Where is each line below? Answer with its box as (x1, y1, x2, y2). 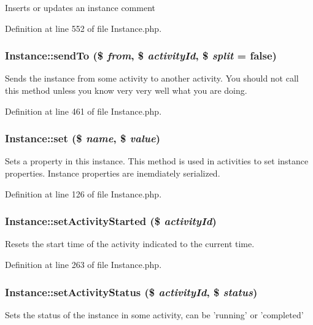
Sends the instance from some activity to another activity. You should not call (5, 72, 299, 85)
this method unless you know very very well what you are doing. (5, 84, 247, 96)
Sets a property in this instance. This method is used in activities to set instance (5, 155, 309, 167)
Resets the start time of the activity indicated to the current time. (5, 237, 255, 250)
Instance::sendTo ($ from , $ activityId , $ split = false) (5, 48, 277, 63)
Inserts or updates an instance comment (5, 1, 155, 13)
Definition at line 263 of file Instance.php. (5, 258, 162, 270)
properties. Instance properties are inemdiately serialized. (5, 167, 220, 179)
